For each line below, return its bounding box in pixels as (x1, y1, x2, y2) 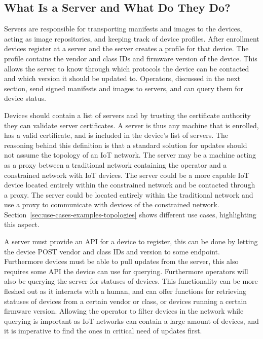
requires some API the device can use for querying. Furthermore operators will (4, 266, 248, 276)
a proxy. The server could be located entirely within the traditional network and (4, 189, 253, 200)
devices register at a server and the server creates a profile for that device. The (4, 43, 249, 54)
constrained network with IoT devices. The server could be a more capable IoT (4, 169, 249, 180)
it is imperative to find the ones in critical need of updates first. (4, 325, 202, 336)
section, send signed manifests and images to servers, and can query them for (4, 83, 244, 93)
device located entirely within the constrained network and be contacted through (4, 179, 255, 190)
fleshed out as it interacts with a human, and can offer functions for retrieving (4, 286, 247, 296)
